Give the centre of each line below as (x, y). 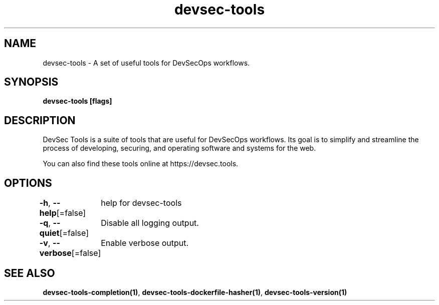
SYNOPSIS (31, 82)
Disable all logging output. (150, 223)
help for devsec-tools (141, 203)
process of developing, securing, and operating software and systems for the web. (179, 148)
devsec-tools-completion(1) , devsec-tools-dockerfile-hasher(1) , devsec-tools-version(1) (195, 292)
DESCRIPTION (40, 120)
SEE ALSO (30, 273)
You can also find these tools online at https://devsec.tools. (141, 164)
